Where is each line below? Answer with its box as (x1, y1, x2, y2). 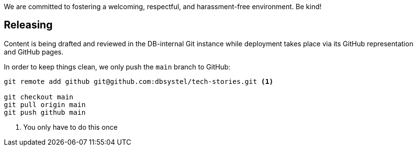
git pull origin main (4, 100, 86, 109)
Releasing (4, 19, 53, 31)
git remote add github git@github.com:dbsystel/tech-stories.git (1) (4, 77, 274, 85)
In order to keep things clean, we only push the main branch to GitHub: (4, 62, 231, 71)
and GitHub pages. (4, 47, 63, 56)
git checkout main (4, 93, 74, 101)
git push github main (4, 108, 86, 116)
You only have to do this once (23, 123, 118, 131)
